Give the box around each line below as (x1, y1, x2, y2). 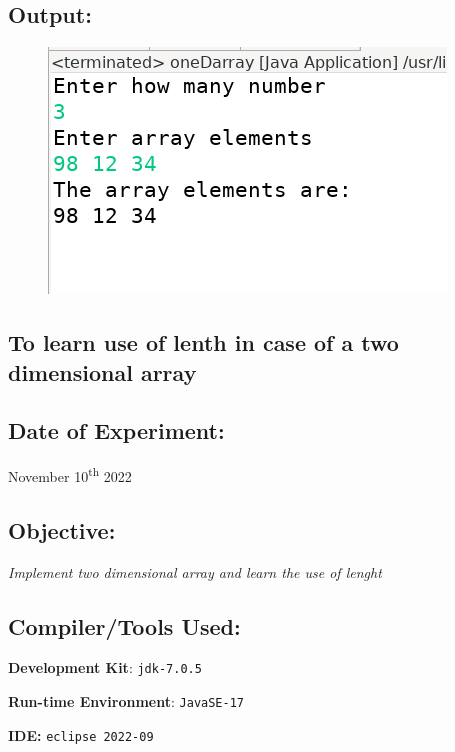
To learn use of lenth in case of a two (8, 327, 399, 358)
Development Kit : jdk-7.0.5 (8, 657, 202, 678)
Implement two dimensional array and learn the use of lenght (8, 561, 382, 582)
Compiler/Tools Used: (8, 610, 241, 641)
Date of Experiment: (8, 415, 225, 446)
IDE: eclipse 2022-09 (8, 724, 154, 745)
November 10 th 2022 (8, 463, 132, 486)
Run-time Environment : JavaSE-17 (8, 691, 244, 712)
